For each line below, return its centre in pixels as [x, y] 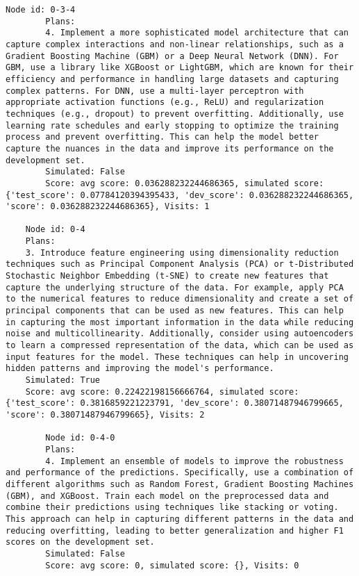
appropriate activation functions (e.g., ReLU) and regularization [165, 102]
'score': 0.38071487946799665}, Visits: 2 [105, 414]
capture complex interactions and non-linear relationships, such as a [175, 44]
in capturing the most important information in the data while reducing [180, 322]
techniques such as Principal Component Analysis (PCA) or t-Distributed [180, 264]
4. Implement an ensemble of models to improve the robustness [194, 461]
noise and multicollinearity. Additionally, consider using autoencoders [180, 334]
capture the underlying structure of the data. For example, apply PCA [175, 287]
